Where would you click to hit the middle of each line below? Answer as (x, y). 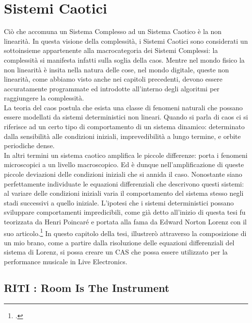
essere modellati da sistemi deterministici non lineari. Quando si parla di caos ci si (126, 117)
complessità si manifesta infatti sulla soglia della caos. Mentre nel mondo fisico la (124, 59)
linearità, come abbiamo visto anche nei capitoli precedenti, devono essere (113, 79)
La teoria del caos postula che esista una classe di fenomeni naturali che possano (123, 107)
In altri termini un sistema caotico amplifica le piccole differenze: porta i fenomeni (126, 155)
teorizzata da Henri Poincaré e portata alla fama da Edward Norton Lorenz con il (125, 221)
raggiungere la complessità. (44, 98)
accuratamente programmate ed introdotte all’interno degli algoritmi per (112, 88)
